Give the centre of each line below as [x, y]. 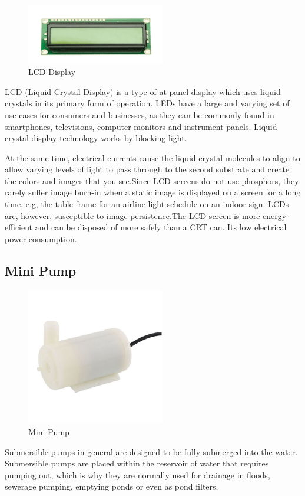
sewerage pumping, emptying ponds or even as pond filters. [112, 486]
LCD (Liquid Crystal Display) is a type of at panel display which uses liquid [143, 91]
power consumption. [41, 238]
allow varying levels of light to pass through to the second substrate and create [147, 169]
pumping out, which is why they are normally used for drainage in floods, [137, 474]
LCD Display [52, 72]
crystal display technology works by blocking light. [96, 138]
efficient [19, 227]
